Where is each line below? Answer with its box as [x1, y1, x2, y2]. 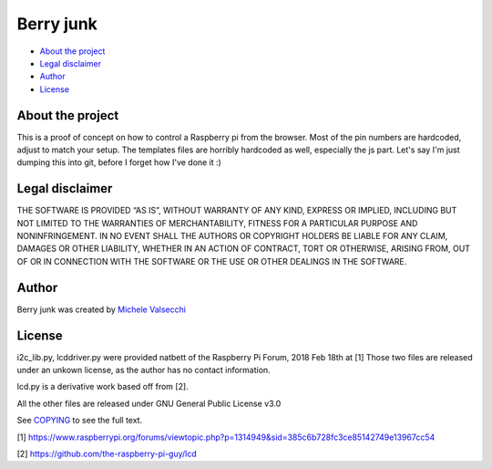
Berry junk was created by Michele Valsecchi [16, 304, 187, 315]
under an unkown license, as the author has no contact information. [16, 365, 271, 376]
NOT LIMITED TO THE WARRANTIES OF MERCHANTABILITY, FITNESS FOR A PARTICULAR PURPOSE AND [16, 217, 418, 228]
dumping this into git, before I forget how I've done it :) [16, 157, 222, 168]
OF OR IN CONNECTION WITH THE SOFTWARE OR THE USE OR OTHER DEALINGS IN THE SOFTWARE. [16, 255, 407, 266]
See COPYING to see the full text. [16, 415, 143, 426]
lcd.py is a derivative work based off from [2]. [16, 381, 189, 392]
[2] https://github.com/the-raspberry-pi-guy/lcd [16, 448, 198, 460]
